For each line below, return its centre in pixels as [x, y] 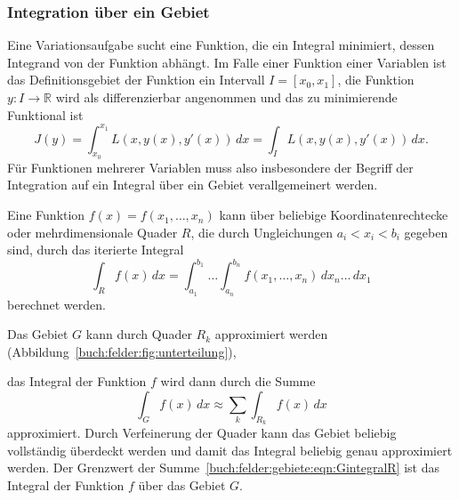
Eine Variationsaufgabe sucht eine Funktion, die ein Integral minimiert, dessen [221, 45]
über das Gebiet [182, 484]
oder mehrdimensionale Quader [93, 232]
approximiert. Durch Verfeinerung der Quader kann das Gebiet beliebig [202, 433]
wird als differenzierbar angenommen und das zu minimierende [226, 97]
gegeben [426, 232]
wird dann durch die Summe [238, 381]
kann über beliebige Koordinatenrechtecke [334, 215]
